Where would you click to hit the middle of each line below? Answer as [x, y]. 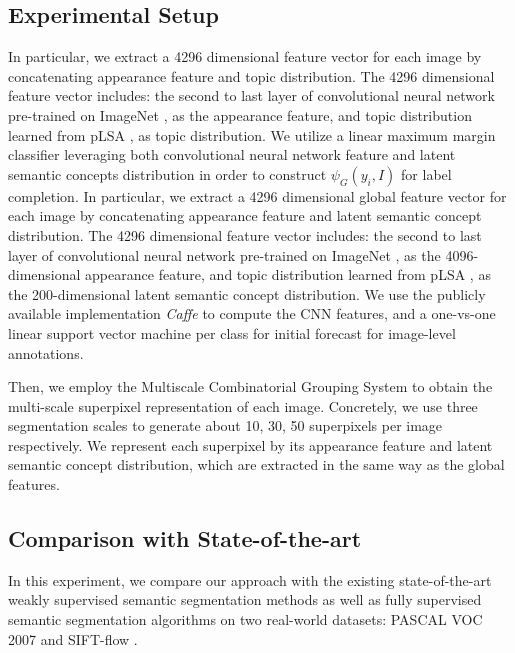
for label [426, 173]
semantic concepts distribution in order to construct [167, 173]
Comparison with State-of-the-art [185, 538]
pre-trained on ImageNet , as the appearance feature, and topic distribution [240, 114]
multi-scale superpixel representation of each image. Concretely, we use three [243, 405]
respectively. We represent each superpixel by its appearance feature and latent [250, 444]
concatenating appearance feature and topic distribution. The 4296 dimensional [251, 75]
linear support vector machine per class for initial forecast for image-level [232, 332]
